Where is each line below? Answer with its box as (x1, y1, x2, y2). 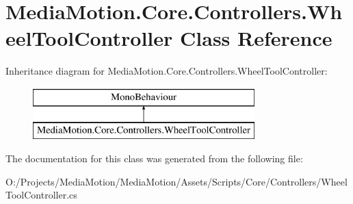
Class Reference (180, 24, 332, 52)
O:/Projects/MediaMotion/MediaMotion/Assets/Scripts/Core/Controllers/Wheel (5, 174, 348, 188)
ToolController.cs (5, 188, 77, 202)
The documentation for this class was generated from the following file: (5, 151, 303, 166)
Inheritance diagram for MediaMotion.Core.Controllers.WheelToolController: (5, 64, 328, 78)
